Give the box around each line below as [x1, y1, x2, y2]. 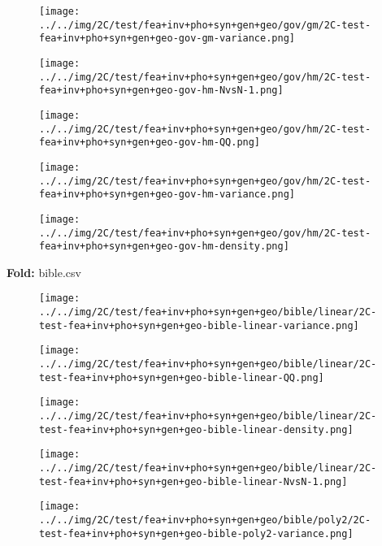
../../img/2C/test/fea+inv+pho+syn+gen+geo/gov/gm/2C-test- [39, 19, 371, 31]
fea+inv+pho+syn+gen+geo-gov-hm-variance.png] [39, 188, 295, 201]
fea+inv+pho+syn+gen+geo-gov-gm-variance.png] [39, 32, 295, 45]
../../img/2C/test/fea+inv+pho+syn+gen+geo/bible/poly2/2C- [39, 513, 371, 526]
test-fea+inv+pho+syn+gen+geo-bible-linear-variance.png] [39, 319, 359, 331]
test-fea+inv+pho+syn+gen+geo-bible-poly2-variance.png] [39, 527, 354, 539]
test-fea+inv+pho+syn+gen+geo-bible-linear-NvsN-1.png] [39, 475, 348, 487]
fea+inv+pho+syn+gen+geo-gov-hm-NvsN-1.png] [39, 84, 284, 97]
